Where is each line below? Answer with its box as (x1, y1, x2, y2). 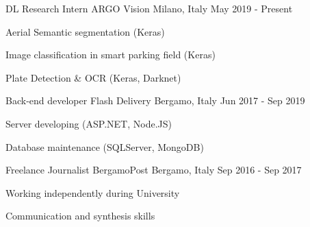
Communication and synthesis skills (5, 208, 155, 223)
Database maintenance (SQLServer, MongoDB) (5, 139, 204, 154)
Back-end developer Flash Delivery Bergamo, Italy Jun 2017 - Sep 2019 (5, 93, 305, 108)
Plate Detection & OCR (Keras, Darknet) (5, 70, 181, 84)
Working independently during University (5, 185, 180, 200)
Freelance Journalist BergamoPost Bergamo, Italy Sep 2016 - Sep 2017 (5, 163, 302, 177)
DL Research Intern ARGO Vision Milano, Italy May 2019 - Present (5, 1, 293, 15)
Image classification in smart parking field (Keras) (5, 47, 216, 62)
